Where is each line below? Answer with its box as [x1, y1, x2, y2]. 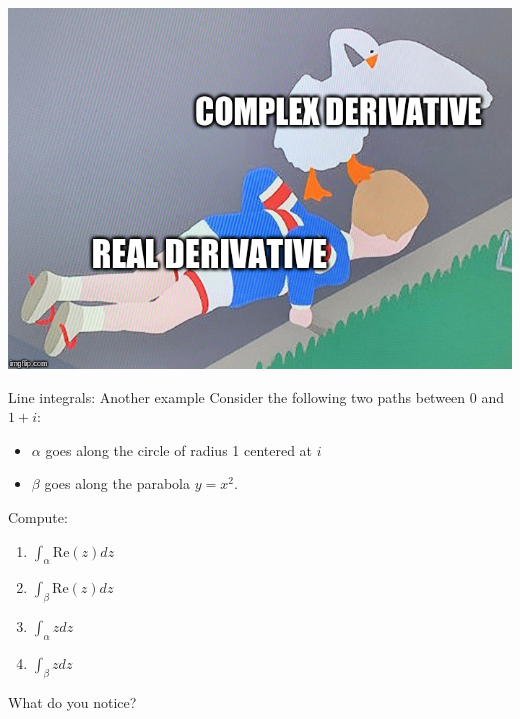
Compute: [8, 507, 68, 527]
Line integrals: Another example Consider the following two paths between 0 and [8, 386, 504, 407]
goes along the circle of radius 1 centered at [45, 439, 313, 460]
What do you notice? [8, 691, 137, 712]
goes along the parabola [44, 473, 190, 494]
